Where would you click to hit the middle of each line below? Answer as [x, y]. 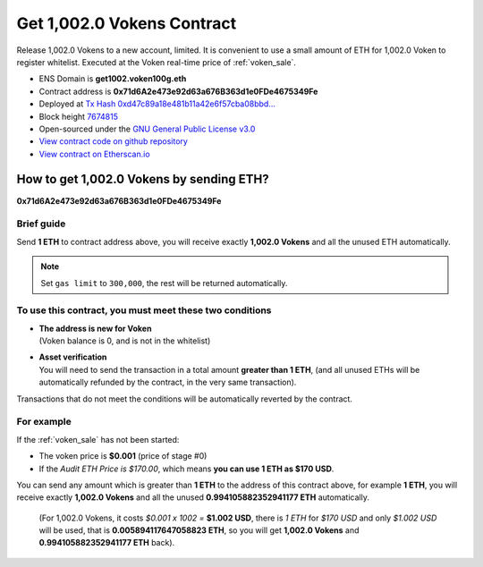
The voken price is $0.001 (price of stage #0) [123, 456]
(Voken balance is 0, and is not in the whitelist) [125, 341]
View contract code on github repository [113, 141]
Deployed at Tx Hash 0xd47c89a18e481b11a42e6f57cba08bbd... [157, 104]
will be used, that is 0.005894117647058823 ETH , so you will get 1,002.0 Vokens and [199, 530]
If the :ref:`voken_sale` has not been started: [98, 439]
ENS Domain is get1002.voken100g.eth [113, 79]
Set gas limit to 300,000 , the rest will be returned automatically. [164, 283]
